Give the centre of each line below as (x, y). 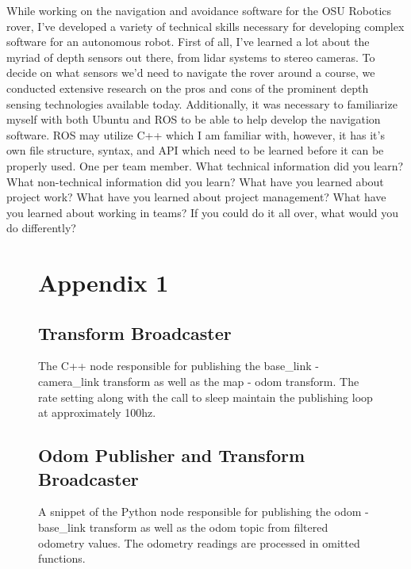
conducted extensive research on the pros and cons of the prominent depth (188, 88)
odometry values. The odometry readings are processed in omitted (199, 542)
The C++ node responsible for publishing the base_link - (179, 366)
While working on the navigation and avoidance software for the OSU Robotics (199, 10)
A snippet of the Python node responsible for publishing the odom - (204, 512)
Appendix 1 (104, 283)
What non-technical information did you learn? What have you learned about (195, 181)
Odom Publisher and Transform (172, 455)
